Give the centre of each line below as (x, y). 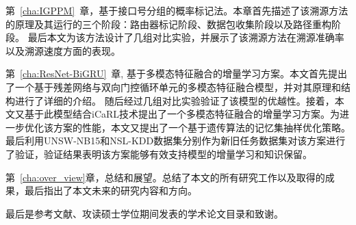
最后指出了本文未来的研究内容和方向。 (111, 190)
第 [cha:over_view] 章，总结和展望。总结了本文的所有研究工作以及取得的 (165, 177)
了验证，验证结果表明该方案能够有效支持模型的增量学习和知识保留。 (159, 154)
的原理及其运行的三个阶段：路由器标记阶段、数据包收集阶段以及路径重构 (168, 24)
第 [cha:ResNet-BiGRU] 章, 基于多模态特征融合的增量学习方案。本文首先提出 (176, 74)
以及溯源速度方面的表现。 (63, 50)
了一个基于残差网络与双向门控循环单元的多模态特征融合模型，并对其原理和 (173, 87)
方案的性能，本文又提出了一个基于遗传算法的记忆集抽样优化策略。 (202, 127)
